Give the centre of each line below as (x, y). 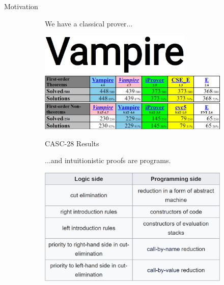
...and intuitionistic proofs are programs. (108, 160)
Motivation (21, 6)
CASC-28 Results (72, 143)
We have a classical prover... (89, 23)
